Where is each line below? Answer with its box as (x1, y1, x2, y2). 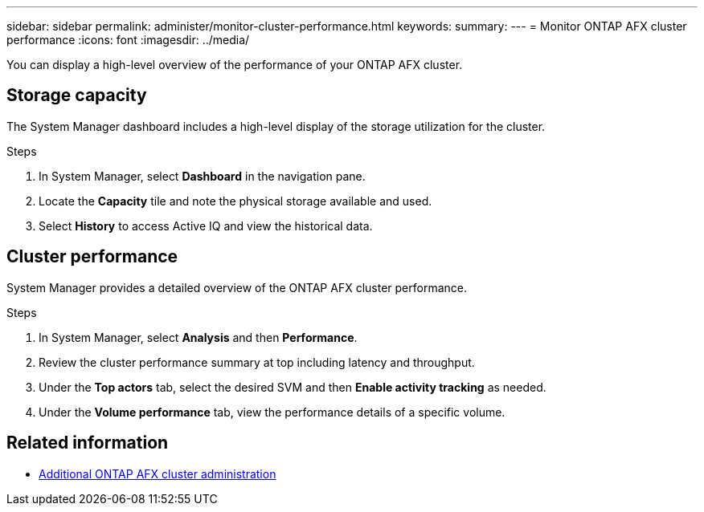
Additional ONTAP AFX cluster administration (39, 466, 276, 481)
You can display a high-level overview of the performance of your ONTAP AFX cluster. (6, 58, 463, 71)
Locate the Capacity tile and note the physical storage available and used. (39, 193, 432, 208)
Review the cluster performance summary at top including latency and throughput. (39, 355, 475, 369)
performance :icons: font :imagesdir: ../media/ (6, 33, 250, 47)
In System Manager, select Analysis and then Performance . (39, 330, 358, 344)
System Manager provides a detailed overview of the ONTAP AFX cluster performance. (6, 280, 467, 295)
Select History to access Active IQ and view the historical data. (39, 218, 373, 233)
